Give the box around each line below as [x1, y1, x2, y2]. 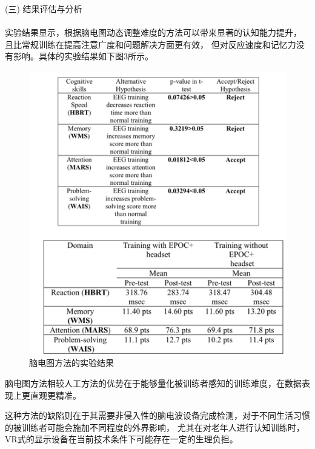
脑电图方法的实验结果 [29, 356, 114, 369]
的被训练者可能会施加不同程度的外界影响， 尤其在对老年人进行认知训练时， [5, 421, 305, 433]
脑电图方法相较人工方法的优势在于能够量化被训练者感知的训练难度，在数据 [5, 376, 302, 389]
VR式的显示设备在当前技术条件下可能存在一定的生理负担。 [5, 433, 238, 445]
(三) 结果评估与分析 [5, 2, 82, 15]
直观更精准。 [30, 388, 81, 401]
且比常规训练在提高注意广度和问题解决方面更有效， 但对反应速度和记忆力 [5, 38, 296, 50]
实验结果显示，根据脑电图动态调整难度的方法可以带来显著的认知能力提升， [5, 26, 302, 39]
